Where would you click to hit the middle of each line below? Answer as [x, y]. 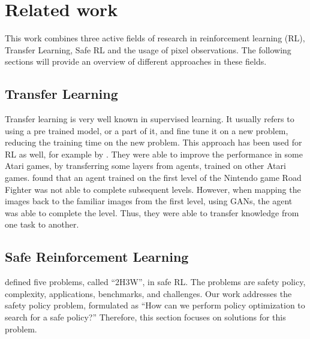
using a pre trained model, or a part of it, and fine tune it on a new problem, [147, 130]
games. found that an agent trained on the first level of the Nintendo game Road [153, 178]
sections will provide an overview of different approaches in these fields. [136, 61]
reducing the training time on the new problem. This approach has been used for [154, 142]
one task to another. [42, 224]
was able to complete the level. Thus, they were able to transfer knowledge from [152, 212]
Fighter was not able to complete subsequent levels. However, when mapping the [153, 189]
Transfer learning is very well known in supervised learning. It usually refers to [150, 119]
